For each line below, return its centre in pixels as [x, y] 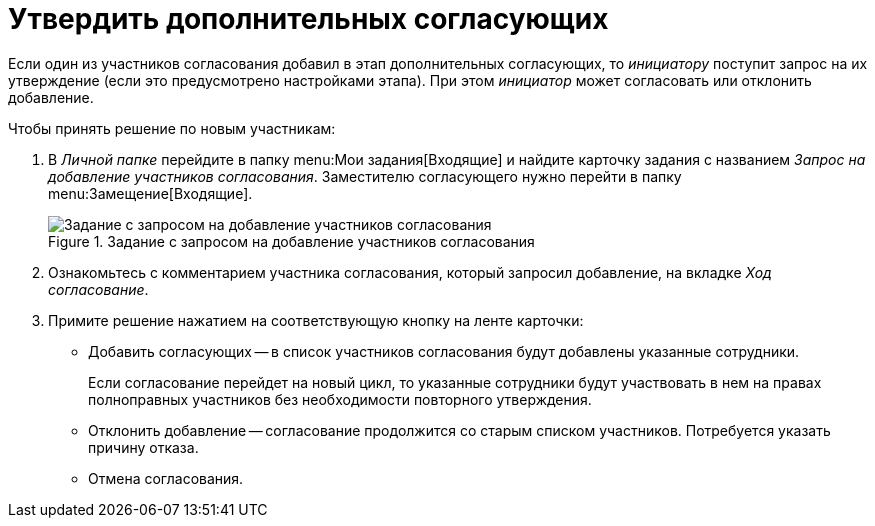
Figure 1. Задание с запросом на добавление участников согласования [291, 241]
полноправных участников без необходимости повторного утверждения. [340, 399]
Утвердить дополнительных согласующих [308, 19]
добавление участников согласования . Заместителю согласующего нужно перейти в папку [365, 176]
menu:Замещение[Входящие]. [150, 193]
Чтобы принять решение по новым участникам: [172, 128]
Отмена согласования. [166, 478]
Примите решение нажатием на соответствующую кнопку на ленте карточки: [316, 320]
